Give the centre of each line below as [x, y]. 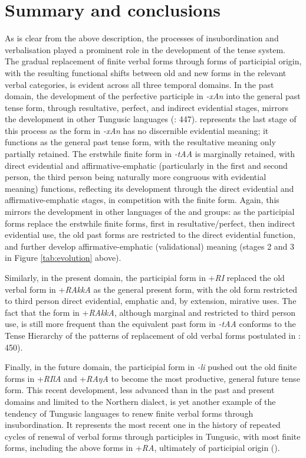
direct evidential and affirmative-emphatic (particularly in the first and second [146, 165]
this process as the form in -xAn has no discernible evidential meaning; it [137, 130]
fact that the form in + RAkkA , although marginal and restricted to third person [150, 312]
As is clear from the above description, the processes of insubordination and [142, 38]
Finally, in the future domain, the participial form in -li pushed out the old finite [151, 367]
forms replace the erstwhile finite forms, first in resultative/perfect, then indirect [150, 223]
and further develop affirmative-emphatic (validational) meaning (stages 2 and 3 [150, 246]
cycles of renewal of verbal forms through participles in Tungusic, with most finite [153, 436]
